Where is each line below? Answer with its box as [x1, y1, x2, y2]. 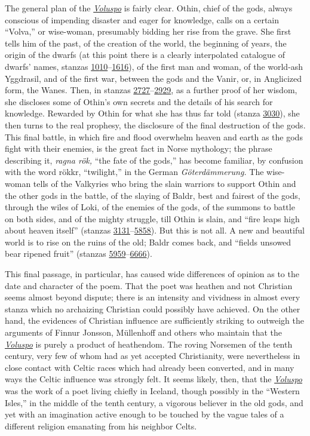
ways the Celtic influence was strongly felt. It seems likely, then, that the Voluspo [5, 373, 302, 385]
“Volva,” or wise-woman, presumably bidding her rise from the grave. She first [5, 25, 291, 38]
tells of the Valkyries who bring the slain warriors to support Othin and [33, 177, 296, 189]
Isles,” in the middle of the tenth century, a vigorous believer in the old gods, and [5, 396, 303, 409]
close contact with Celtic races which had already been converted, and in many [5, 361, 294, 373]
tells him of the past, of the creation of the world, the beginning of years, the [5, 36, 287, 49]
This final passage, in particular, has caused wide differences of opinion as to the [5, 268, 299, 280]
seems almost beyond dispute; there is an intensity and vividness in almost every [5, 291, 300, 303]
